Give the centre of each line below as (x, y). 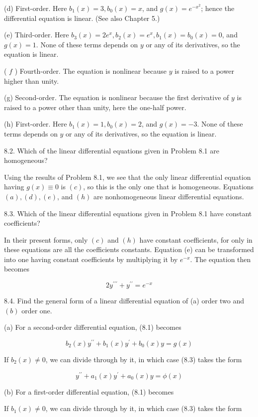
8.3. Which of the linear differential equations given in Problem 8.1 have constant (128, 213)
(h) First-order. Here (36, 124)
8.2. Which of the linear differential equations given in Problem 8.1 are (112, 150)
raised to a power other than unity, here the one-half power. (95, 107)
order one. (37, 310)
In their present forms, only (46, 239)
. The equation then (220, 259)
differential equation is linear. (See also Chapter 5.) (82, 18)
